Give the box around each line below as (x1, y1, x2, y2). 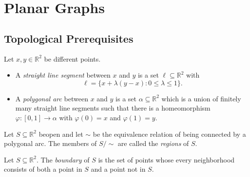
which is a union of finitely (161, 93, 241, 103)
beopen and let (38, 129, 83, 139)
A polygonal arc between (15, 93, 88, 103)
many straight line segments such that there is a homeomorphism (15, 103, 211, 113)
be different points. (44, 53, 101, 64)
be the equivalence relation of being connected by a (93, 129, 246, 139)
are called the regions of (117, 138, 189, 148)
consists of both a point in (4, 164, 82, 174)
